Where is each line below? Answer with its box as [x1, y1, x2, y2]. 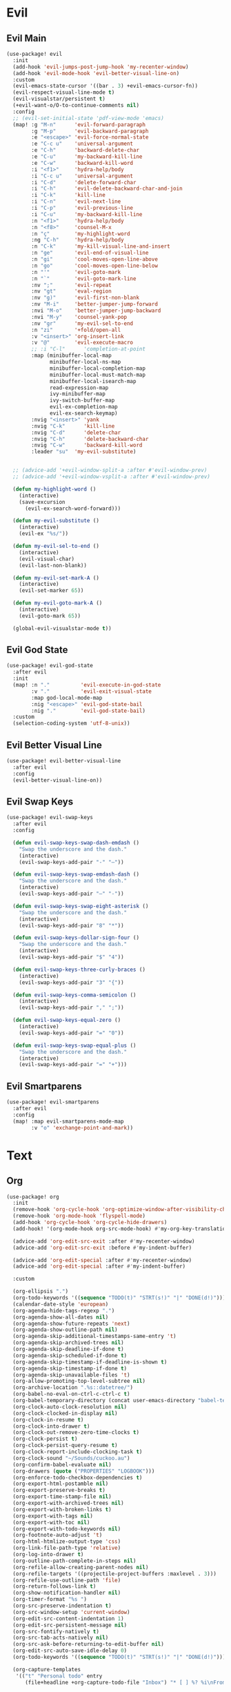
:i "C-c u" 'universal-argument [31, 173, 134, 179]
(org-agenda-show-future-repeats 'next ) [12, 1320, 130, 1327]
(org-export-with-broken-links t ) [12, 1506, 112, 1513]
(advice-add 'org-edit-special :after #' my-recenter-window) [12, 1257, 192, 1263]
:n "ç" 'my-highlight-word [31, 230, 130, 237]
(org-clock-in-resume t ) [12, 1416, 84, 1423]
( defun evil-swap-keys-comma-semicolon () [12, 992, 137, 999]
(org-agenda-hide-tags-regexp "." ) [12, 1307, 115, 1314]
